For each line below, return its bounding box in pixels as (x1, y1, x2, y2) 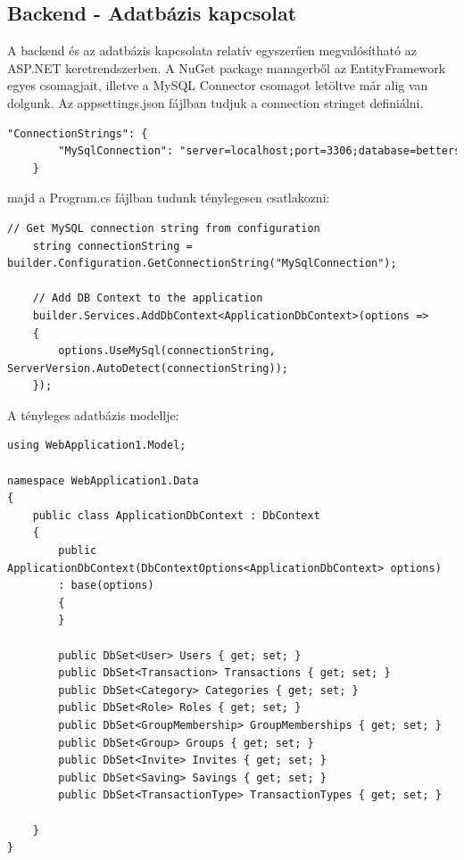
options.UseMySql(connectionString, (58, 344, 276, 358)
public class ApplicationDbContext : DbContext (32, 509, 320, 522)
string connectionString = (32, 239, 193, 252)
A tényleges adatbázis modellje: (7, 405, 179, 424)
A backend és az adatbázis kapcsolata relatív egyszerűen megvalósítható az (7, 41, 417, 60)
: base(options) (58, 579, 154, 592)
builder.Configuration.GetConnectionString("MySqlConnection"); (7, 257, 397, 270)
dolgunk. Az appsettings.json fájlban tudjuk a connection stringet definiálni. (7, 93, 424, 112)
